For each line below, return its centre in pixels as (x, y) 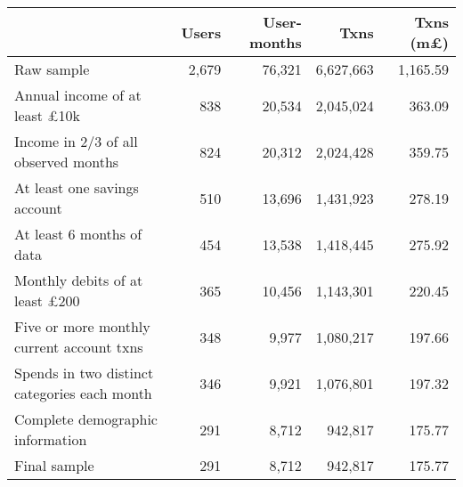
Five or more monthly (82, 326)
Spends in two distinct (84, 373)
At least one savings (77, 187)
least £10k (47, 115)
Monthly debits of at (79, 280)
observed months (67, 162)
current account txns (79, 347)
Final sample (54, 465)
